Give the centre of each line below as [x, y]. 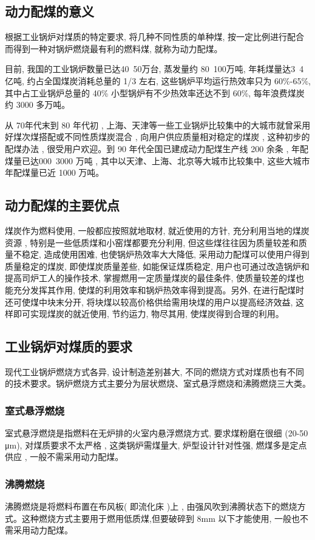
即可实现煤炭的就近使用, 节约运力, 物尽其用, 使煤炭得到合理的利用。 [148, 314]
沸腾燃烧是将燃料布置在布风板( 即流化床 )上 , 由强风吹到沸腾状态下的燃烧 [151, 506]
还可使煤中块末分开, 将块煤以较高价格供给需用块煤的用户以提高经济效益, [149, 302]
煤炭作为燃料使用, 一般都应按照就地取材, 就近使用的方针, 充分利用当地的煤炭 [157, 230]
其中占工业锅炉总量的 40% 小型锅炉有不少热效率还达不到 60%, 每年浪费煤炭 [155, 92]
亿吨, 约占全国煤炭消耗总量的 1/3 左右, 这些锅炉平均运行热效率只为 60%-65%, [158, 80]
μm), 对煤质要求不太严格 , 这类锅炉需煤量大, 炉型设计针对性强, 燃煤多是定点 [156, 445]
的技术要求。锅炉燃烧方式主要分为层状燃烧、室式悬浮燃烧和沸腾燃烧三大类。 [158, 383]
